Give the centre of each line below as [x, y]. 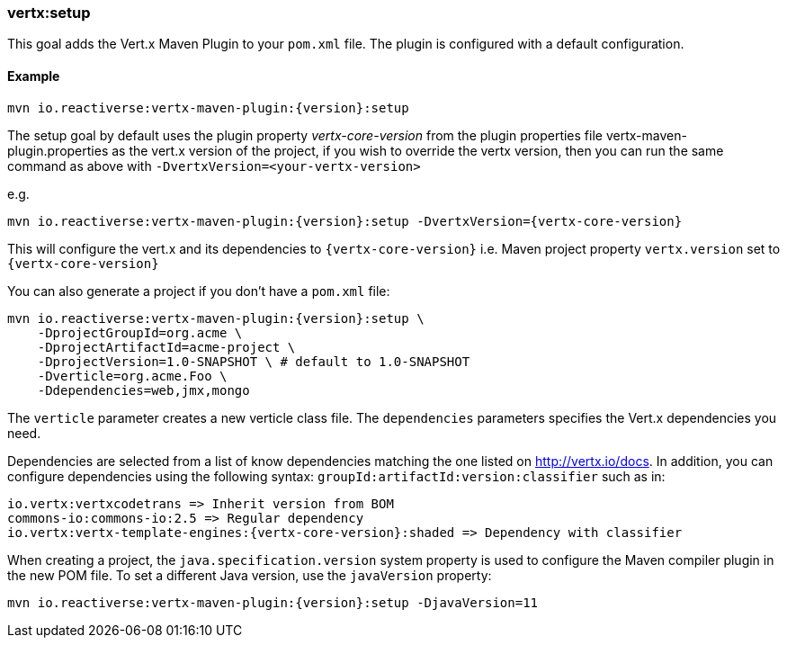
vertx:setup [49, 13]
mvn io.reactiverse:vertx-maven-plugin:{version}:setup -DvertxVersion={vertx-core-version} [345, 221]
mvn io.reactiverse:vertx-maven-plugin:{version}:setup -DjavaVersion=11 [273, 602]
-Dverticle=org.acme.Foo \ [132, 376]
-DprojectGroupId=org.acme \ [140, 332]
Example [34, 76]
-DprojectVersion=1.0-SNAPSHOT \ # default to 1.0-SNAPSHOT [254, 361]
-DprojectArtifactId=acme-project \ [166, 347]
